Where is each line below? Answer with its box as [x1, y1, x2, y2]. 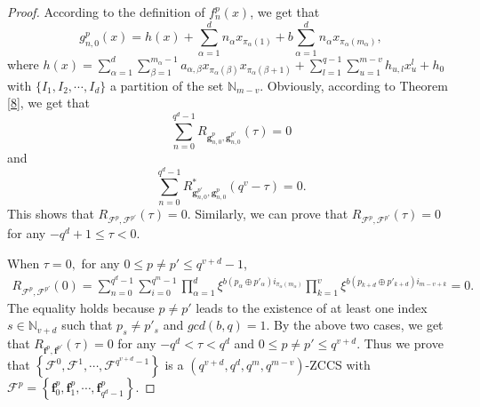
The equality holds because [7, 298, 155, 316]
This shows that [7, 203, 94, 222]
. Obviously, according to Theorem [260, 76, 448, 94]
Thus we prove [364, 334, 444, 353]
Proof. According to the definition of [7, 3, 205, 20]
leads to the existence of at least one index [196, 298, 428, 316]
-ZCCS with [305, 355, 371, 373]
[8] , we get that [7, 93, 90, 112]
